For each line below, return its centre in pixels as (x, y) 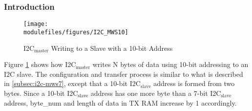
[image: (36, 24)
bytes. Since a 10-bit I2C (41, 93)
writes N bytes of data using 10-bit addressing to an (170, 64)
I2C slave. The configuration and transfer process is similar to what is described (124, 74)
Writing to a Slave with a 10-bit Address (112, 48)
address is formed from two (194, 83)
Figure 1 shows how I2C (40, 64)
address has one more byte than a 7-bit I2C (156, 93)
